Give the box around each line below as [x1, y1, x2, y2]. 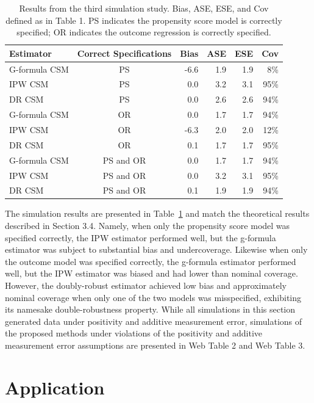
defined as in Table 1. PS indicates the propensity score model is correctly [5, 13, 282, 26]
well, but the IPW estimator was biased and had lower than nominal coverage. [5, 267, 298, 280]
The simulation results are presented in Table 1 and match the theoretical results [5, 207, 310, 220]
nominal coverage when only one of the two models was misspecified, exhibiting [5, 291, 302, 303]
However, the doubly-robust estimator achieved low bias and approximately [5, 279, 287, 292]
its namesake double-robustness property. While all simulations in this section [5, 303, 296, 316]
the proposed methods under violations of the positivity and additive [5, 327, 263, 339]
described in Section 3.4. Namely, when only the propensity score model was [5, 219, 290, 232]
